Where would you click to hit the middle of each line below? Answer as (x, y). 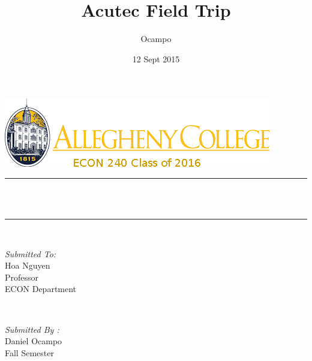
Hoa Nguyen (28, 265)
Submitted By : (32, 329)
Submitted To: (31, 253)
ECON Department (41, 289)
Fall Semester (29, 352)
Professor (22, 277)
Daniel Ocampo (34, 341)
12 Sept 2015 (156, 58)
